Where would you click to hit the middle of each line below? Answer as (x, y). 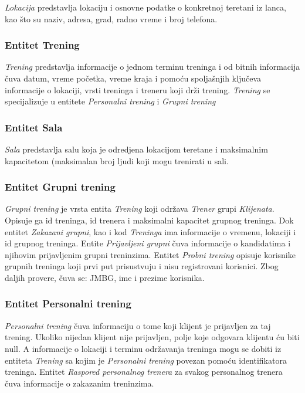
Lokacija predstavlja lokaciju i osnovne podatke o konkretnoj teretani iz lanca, (145, 7)
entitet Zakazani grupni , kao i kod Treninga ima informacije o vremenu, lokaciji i (150, 231)
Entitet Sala (34, 127)
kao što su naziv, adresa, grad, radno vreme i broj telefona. (111, 18)
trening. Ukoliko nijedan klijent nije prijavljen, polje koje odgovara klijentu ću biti (152, 337)
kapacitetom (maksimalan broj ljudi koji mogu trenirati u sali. (117, 160)
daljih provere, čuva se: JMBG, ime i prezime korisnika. (105, 277)
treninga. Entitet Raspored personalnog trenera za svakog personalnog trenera (144, 372)
